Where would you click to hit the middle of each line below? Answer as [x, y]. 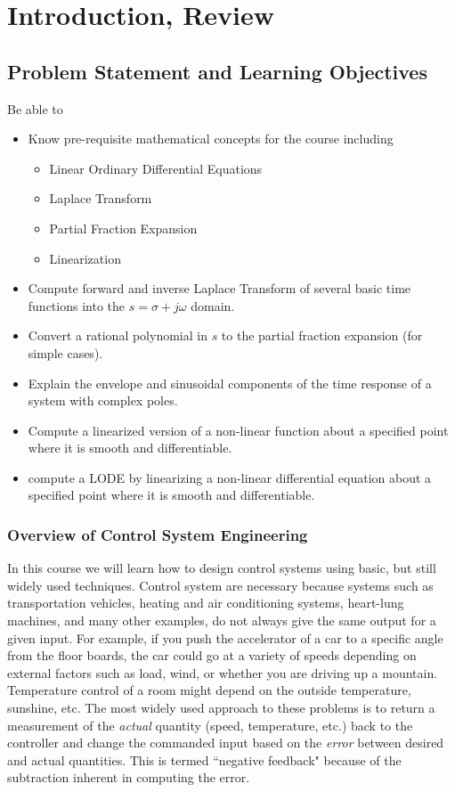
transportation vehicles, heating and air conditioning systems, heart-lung [206, 603]
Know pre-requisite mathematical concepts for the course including [211, 139]
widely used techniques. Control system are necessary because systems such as [220, 585]
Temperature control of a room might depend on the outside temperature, [209, 690]
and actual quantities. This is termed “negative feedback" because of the [204, 759]
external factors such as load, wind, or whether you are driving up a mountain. [223, 672]
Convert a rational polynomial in [118, 335]
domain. [213, 305]
